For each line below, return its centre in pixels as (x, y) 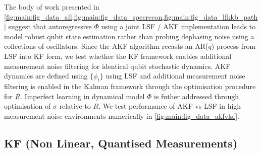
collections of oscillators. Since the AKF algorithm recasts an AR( (106, 46)
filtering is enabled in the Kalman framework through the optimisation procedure (130, 86)
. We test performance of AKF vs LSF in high (170, 106)
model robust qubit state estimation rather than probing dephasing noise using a (129, 36)
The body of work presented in (52, 7)
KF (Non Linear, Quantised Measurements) (121, 143)
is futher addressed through (196, 96)
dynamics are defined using (46, 76)
